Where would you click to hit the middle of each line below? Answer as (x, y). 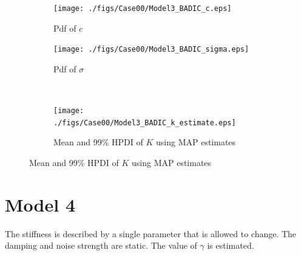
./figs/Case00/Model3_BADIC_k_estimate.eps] (145, 123)
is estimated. (231, 245)
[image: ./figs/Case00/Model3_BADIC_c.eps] (143, 9)
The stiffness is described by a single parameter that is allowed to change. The (151, 233)
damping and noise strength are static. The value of (101, 245)
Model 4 (40, 204)
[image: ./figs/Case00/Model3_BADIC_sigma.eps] (151, 50)
